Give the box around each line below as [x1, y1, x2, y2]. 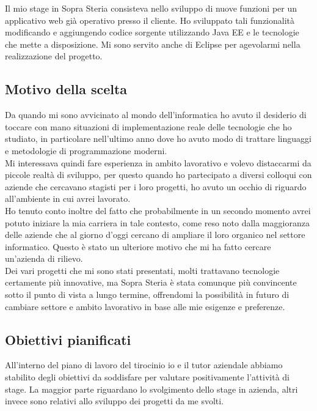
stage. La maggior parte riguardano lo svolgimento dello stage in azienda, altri [5, 382, 298, 395]
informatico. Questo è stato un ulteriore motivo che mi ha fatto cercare [5, 240, 271, 253]
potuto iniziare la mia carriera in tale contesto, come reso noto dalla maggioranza [5, 216, 310, 229]
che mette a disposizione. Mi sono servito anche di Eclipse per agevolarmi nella [5, 37, 301, 50]
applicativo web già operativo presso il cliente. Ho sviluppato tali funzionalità [5, 13, 295, 26]
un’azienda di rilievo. [5, 252, 83, 265]
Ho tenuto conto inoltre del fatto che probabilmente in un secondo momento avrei [5, 204, 311, 217]
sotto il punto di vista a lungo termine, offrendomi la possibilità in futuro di [5, 288, 290, 301]
